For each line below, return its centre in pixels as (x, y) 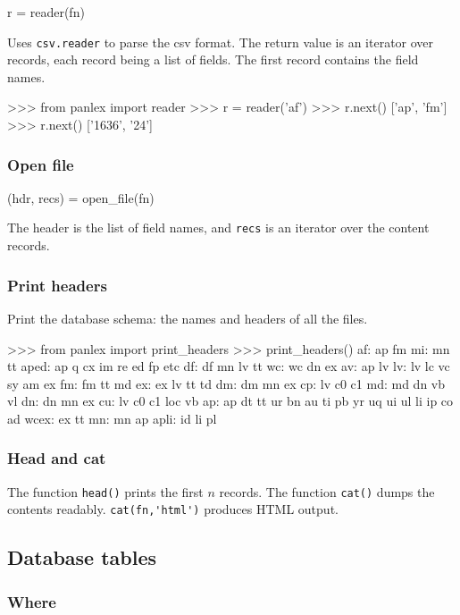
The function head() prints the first (105, 491)
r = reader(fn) (46, 12)
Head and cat (57, 458)
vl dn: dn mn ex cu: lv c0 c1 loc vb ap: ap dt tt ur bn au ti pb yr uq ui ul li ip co (230, 401)
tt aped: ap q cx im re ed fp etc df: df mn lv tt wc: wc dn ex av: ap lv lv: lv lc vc (229, 366)
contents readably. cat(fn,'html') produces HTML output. (173, 509)
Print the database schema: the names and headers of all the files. (188, 318)
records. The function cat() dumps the (327, 491)
